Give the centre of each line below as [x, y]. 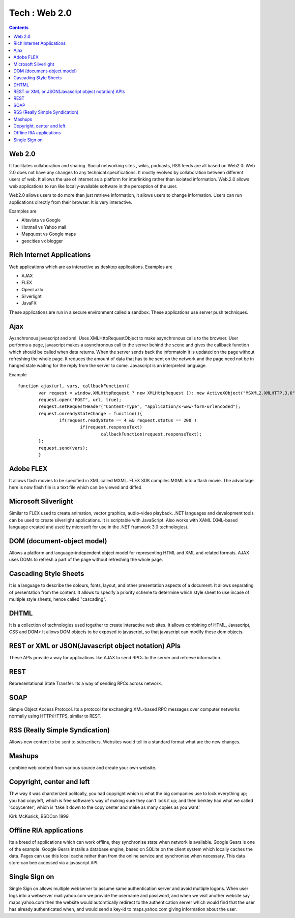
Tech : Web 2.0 [41, 13]
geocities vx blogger [42, 241]
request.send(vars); [63, 448]
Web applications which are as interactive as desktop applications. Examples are [91, 267]
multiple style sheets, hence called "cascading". [58, 599]
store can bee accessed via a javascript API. [54, 863]
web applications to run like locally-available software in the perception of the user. [93, 186]
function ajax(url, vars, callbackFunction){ [74, 386]
